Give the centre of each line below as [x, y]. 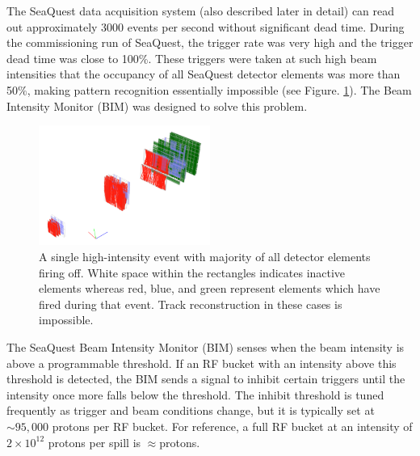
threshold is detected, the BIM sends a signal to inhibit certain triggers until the [206, 379]
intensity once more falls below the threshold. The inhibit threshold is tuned [195, 394]
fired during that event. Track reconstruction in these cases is [191, 304]
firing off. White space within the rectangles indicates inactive [192, 272]
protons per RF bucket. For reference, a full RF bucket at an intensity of [232, 426]
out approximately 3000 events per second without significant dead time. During [206, 26]
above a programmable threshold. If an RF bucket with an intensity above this [202, 363]
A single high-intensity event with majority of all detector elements [205, 257]
